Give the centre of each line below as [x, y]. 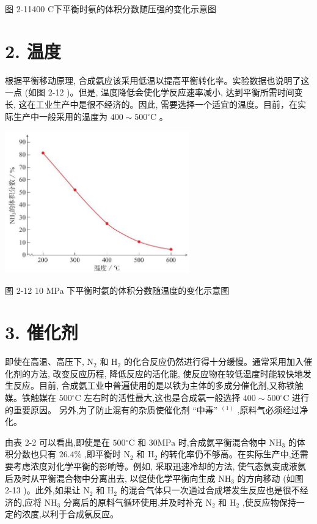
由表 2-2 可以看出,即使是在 [57, 442]
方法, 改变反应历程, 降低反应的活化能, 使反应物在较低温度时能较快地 [166, 373]
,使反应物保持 [269, 502]
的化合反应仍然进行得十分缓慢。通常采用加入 [213, 361]
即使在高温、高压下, [45, 361]
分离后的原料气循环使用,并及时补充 [133, 502]
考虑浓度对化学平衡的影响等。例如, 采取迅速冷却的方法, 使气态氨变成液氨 [160, 466]
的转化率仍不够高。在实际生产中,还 [230, 454]
